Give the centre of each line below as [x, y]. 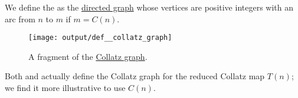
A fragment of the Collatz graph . [88, 56]
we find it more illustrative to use [65, 88]
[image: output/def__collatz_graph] [100, 38]
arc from [20, 18]
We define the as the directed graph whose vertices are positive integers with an [149, 7]
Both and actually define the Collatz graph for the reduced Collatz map [135, 76]
